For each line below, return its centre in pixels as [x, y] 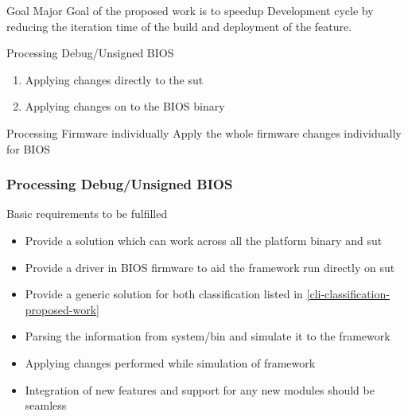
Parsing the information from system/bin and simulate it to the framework [208, 336]
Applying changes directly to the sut [114, 79]
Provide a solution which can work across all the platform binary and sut [204, 240]
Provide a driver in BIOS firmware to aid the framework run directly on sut [210, 267]
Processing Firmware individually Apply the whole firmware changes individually [204, 132]
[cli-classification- [348, 294]
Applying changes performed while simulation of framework [170, 362]
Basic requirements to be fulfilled [87, 214]
